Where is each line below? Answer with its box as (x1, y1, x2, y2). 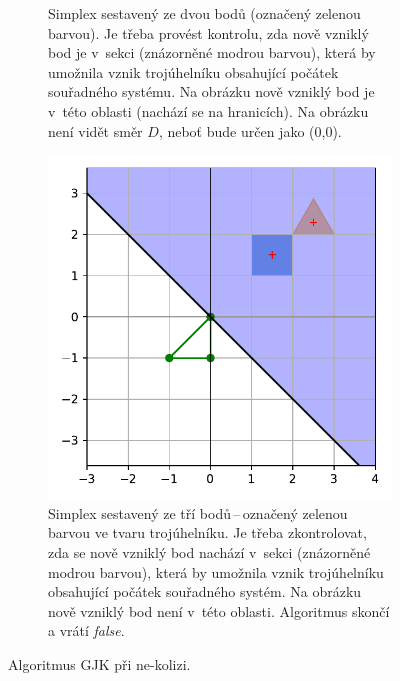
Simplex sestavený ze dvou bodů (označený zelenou (48, 3, 361, 23)
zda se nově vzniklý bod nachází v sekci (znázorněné (48, 541, 371, 562)
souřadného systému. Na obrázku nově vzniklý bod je (48, 81, 375, 102)
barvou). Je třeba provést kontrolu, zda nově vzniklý (48, 22, 369, 43)
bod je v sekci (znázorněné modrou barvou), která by (48, 42, 376, 63)
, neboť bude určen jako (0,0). (158, 120, 342, 141)
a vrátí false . (48, 620, 125, 641)
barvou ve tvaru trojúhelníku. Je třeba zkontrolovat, (48, 522, 367, 543)
